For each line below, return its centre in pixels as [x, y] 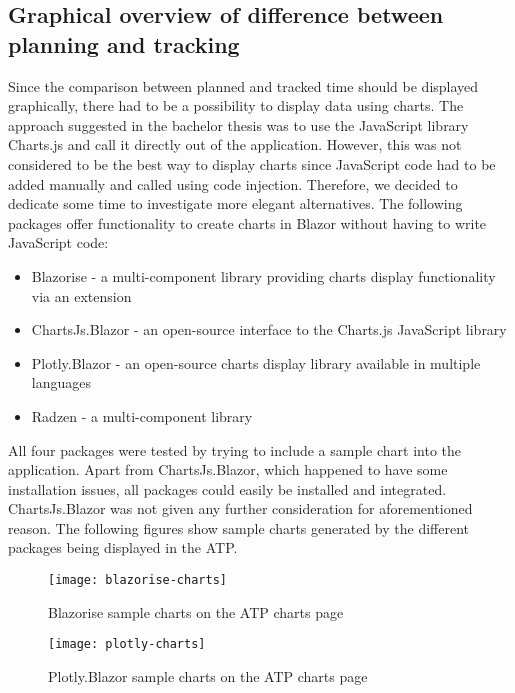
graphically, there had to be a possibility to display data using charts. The [236, 105]
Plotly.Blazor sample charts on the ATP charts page [208, 675]
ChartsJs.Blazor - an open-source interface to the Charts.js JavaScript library [269, 329]
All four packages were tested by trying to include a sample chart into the [235, 449]
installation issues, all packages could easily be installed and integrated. [227, 488]
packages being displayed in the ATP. [123, 547]
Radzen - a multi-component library [142, 415]
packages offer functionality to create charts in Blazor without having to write [247, 222]
